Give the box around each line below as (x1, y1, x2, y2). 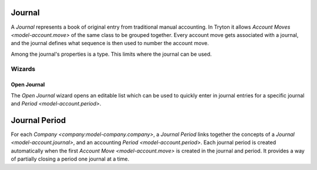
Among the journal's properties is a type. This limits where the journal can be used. (11, 50, 212, 57)
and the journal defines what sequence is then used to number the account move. (11, 40, 209, 47)
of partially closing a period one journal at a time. (11, 155, 130, 162)
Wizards (11, 65, 36, 73)
